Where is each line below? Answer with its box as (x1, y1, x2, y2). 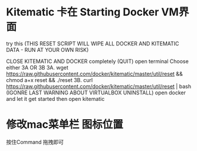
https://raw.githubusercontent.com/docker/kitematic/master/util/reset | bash (6, 83, 192, 90)
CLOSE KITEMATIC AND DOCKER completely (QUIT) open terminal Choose (6, 57, 189, 65)
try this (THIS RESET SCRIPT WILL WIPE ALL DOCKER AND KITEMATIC (6, 40, 179, 47)
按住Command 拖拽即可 (6, 138, 64, 145)
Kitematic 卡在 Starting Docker (6, 5, 159, 19)
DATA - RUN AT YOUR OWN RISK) (6, 46, 89, 53)
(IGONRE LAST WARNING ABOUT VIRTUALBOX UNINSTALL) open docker (6, 89, 186, 96)
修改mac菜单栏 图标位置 (6, 118, 123, 132)
